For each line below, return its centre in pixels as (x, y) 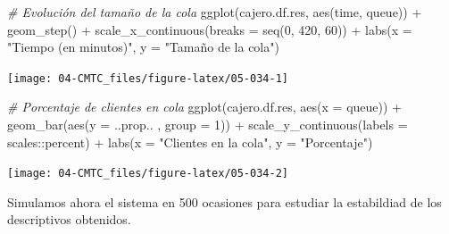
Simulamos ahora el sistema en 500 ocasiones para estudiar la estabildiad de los (224, 201)
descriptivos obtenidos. (69, 219)
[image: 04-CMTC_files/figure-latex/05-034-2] (148, 174)
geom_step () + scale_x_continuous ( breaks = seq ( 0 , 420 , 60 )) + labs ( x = (210, 29)
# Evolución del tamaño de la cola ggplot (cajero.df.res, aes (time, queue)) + (215, 12)
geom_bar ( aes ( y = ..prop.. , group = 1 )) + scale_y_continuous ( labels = (208, 125)
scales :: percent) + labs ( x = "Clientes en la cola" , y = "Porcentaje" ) (190, 142)
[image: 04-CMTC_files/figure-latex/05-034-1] (148, 78)
